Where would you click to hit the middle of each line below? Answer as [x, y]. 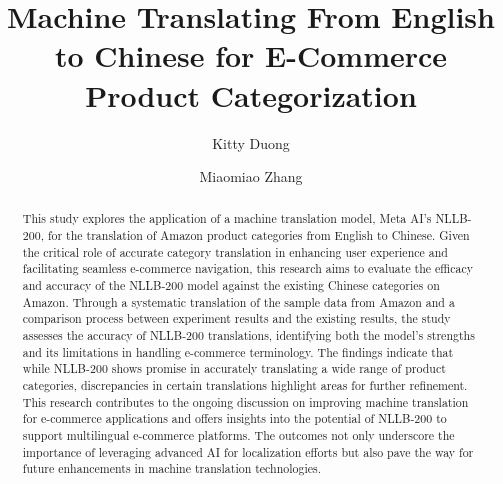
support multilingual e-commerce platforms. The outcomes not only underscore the [238, 435]
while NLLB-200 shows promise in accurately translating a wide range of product [234, 368]
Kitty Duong [251, 142]
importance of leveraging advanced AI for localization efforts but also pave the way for [248, 451]
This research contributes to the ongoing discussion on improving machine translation [245, 401]
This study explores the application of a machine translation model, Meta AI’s [227, 218]
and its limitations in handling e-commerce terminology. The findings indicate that [238, 351]
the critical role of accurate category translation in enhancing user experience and [235, 251]
